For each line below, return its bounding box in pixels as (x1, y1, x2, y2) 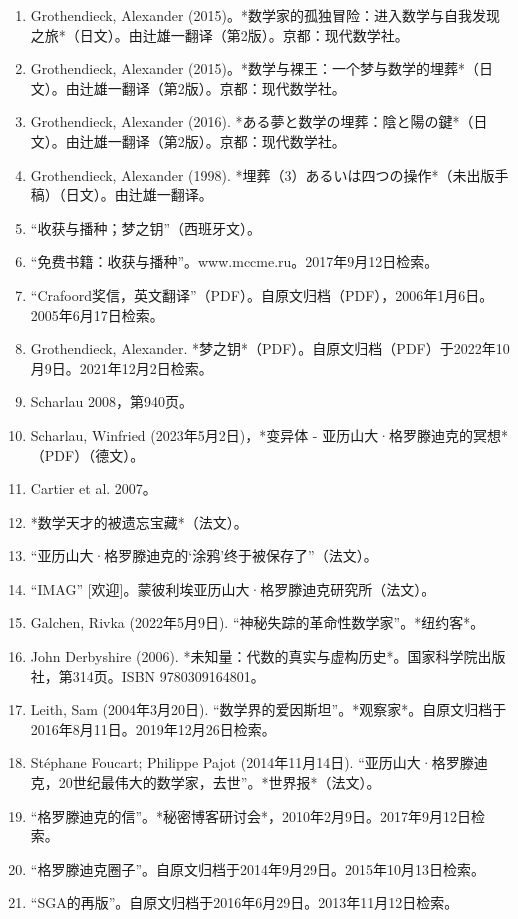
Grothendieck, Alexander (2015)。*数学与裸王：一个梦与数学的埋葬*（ (30, 58, 479, 79)
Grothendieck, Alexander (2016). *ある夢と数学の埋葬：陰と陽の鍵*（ (30, 111, 474, 132)
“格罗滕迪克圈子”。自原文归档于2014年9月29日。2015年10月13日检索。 (30, 858, 486, 879)
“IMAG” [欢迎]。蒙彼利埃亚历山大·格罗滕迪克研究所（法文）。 (30, 578, 436, 599)
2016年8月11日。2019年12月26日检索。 (30, 718, 276, 739)
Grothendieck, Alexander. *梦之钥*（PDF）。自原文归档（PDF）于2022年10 (30, 338, 510, 359)
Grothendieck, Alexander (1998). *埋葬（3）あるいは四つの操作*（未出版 (30, 164, 495, 185)
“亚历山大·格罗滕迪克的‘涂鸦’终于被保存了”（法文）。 (30, 545, 378, 566)
